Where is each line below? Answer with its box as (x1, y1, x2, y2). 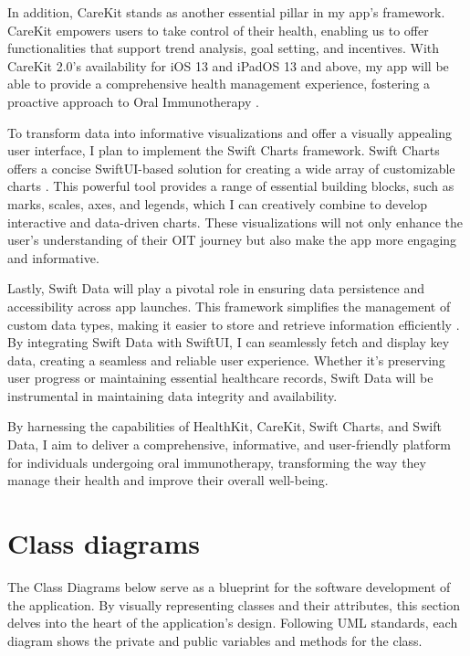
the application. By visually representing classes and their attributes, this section (7, 595, 461, 614)
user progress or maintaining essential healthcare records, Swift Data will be (7, 368, 433, 387)
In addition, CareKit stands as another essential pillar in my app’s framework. (7, 3, 445, 21)
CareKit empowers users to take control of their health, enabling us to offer (7, 20, 429, 39)
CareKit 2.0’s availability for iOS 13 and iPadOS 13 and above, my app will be (7, 56, 449, 75)
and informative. (7, 248, 99, 267)
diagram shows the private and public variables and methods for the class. (7, 630, 423, 650)
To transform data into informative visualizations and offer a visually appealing (7, 122, 453, 142)
